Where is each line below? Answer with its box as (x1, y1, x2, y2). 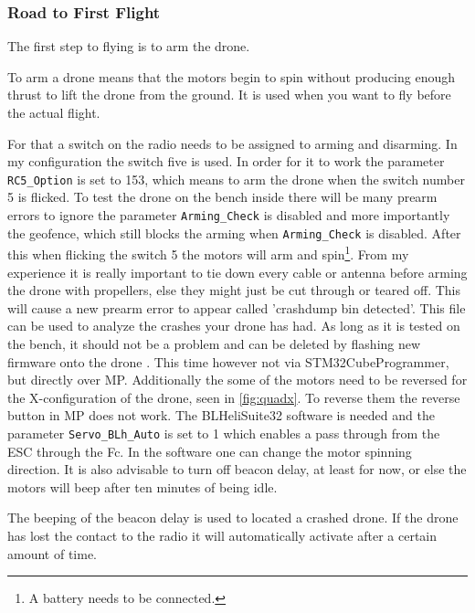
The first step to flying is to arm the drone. (7, 37, 250, 56)
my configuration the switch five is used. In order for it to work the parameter (7, 152, 445, 171)
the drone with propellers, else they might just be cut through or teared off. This (7, 280, 460, 300)
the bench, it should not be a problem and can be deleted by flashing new (7, 333, 421, 353)
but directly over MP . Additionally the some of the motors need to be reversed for (7, 370, 468, 389)
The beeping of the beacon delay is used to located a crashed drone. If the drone (7, 508, 459, 527)
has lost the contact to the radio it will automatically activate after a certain (7, 525, 438, 544)
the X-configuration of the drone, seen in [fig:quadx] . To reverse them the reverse (7, 387, 460, 407)
